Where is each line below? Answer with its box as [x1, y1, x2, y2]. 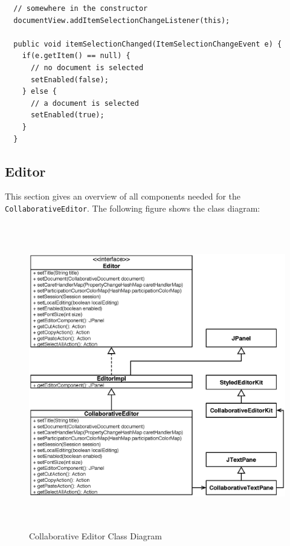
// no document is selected [30, 63, 144, 72]
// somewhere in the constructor [13, 4, 148, 13]
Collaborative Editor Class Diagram [29, 530, 163, 542]
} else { [22, 87, 57, 96]
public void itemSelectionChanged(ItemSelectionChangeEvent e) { [13, 39, 282, 48]
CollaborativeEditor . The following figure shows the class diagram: [5, 201, 260, 214]
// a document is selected [30, 99, 139, 108]
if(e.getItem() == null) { [22, 51, 130, 60]
